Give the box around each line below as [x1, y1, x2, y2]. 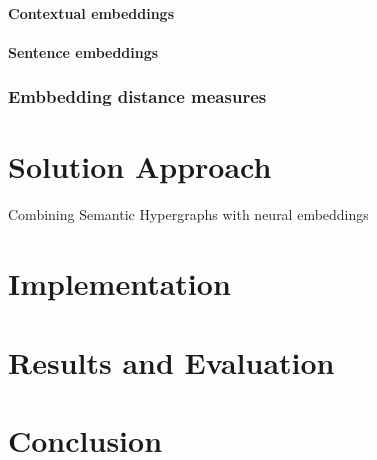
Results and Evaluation [8, 341, 335, 382]
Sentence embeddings [8, 41, 159, 62]
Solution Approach [8, 146, 272, 187]
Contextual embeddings [8, 2, 174, 23]
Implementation [8, 263, 231, 304]
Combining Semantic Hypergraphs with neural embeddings [8, 204, 369, 225]
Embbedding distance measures [8, 84, 267, 109]
